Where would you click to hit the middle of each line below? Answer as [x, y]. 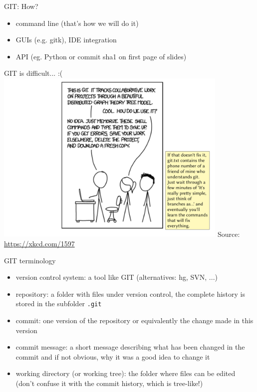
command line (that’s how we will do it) [77, 23]
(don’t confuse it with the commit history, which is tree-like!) [109, 383]
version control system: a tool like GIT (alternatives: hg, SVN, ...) [117, 277]
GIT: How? [21, 6]
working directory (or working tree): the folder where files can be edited [126, 373]
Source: [229, 234]
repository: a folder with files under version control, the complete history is [130, 294]
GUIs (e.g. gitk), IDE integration [66, 40]
